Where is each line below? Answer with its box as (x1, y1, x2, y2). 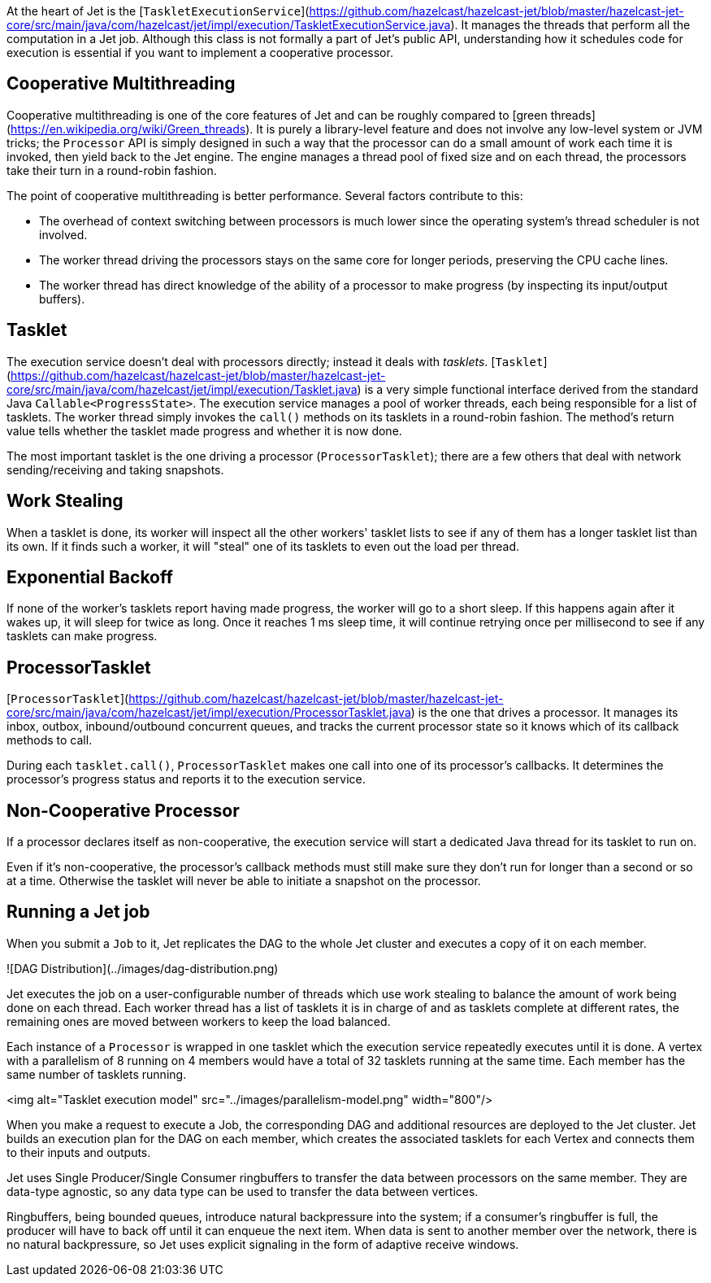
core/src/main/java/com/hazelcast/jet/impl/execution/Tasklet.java (7, 382, 358, 396)
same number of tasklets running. (7, 1067, 187, 1081)
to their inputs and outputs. (7, 1145, 151, 1159)
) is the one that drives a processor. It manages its (410, 705, 678, 720)
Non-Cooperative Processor (7, 800, 240, 821)
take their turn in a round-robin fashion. (7, 163, 217, 177)
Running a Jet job (7, 901, 150, 923)
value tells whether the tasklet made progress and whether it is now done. (7, 423, 402, 438)
